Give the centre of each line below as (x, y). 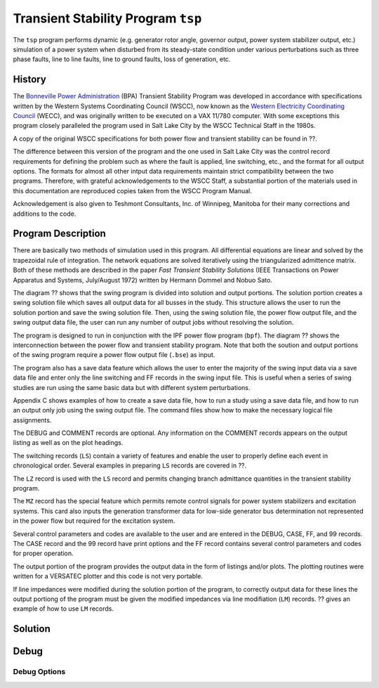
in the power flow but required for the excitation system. (94, 521)
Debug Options (39, 672)
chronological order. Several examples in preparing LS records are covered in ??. (130, 466)
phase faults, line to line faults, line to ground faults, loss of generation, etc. (122, 59)
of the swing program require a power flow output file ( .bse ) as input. (114, 355)
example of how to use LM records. (63, 609)
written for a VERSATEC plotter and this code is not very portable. (108, 576)
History (30, 80)
